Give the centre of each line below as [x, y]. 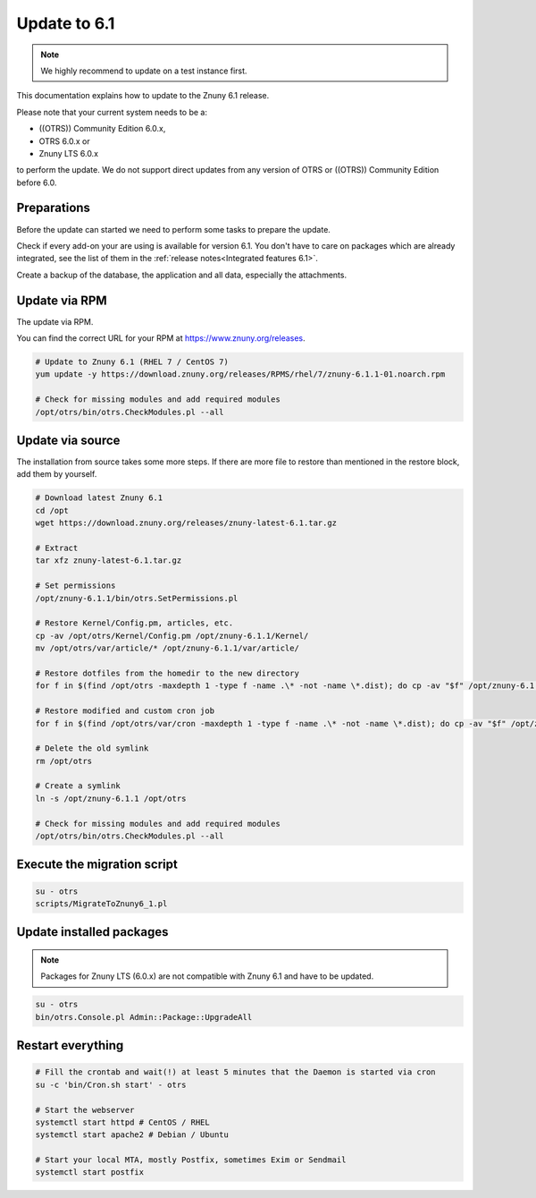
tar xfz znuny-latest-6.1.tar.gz [109, 561]
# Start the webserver [85, 1110]
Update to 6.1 [66, 23]
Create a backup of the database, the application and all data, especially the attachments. [182, 275]
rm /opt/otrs [64, 761]
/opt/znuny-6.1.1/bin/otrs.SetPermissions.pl [137, 598]
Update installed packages [92, 932]
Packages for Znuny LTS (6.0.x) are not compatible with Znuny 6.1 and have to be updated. [207, 976]
